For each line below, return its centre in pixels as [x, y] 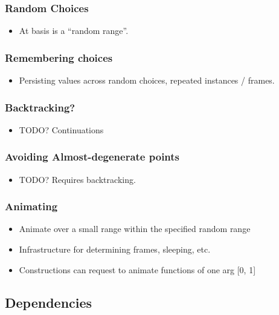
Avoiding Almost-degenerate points [92, 157]
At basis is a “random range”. [74, 31]
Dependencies [49, 302]
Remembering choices [59, 57]
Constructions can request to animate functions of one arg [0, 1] [137, 269]
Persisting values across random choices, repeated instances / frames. [147, 80]
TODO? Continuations [61, 129]
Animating [31, 206]
